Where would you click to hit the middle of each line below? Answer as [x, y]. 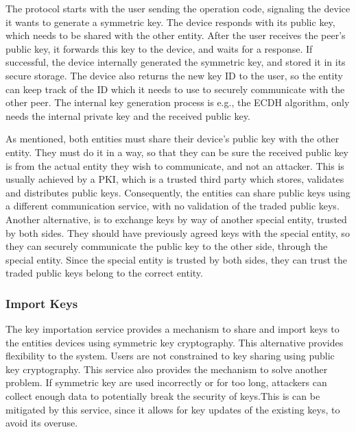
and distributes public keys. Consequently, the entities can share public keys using [178, 192]
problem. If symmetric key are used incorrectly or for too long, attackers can [166, 382]
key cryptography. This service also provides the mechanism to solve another [167, 369]
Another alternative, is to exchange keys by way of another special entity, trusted [176, 219]
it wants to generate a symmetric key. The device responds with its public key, [170, 22]
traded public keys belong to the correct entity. [104, 273]
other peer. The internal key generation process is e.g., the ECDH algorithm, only [178, 102]
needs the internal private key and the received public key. [128, 115]
